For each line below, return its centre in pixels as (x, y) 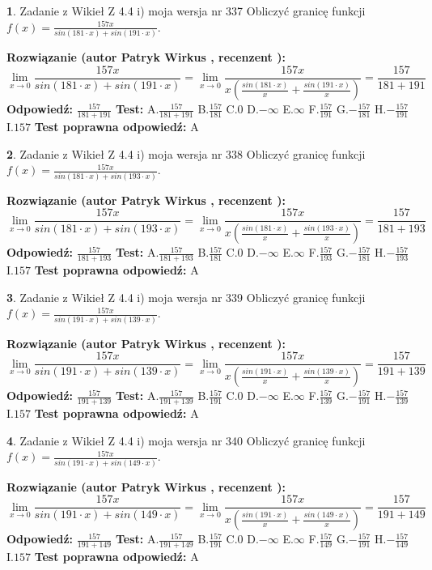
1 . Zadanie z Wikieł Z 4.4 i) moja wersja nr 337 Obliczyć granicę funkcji (186, 11)
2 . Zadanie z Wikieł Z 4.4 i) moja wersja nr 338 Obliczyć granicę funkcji (186, 153)
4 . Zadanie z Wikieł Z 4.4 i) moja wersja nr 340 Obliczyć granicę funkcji (186, 440)
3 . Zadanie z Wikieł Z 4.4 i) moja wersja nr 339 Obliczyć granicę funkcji (186, 297)
